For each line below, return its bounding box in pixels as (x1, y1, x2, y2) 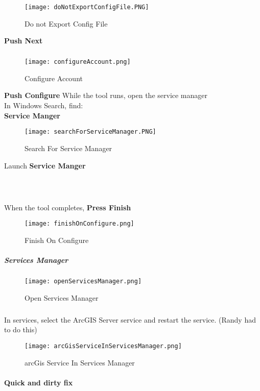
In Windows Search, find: (4, 100, 83, 111)
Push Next (4, 35, 43, 46)
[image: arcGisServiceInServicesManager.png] (25, 342, 182, 350)
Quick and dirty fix (4, 377, 73, 387)
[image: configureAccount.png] (25, 58, 131, 66)
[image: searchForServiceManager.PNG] (25, 128, 156, 136)
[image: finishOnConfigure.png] (25, 220, 134, 228)
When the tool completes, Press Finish (4, 202, 131, 212)
